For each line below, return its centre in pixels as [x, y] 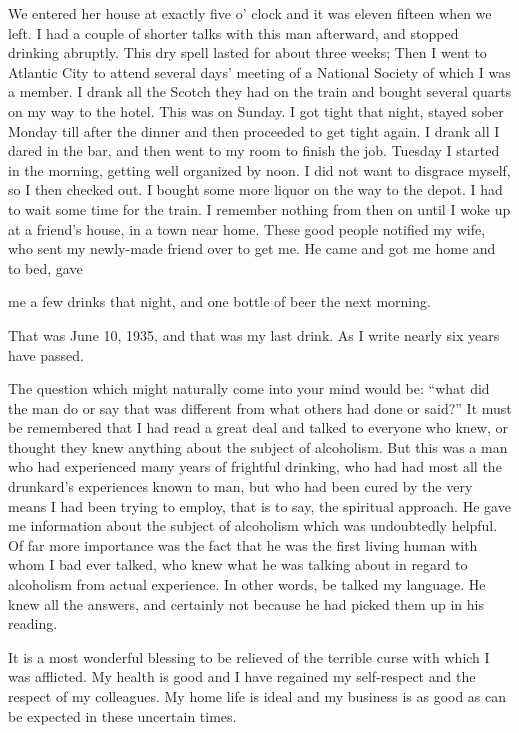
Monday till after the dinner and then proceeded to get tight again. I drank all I [254, 130]
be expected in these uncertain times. [122, 715]
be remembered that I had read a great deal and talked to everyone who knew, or [258, 427]
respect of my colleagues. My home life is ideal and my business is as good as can [257, 696]
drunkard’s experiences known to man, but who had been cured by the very [240, 486]
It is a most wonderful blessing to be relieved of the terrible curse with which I [249, 656]
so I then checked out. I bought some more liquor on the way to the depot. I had [255, 189]
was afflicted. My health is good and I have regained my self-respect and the [242, 676]
